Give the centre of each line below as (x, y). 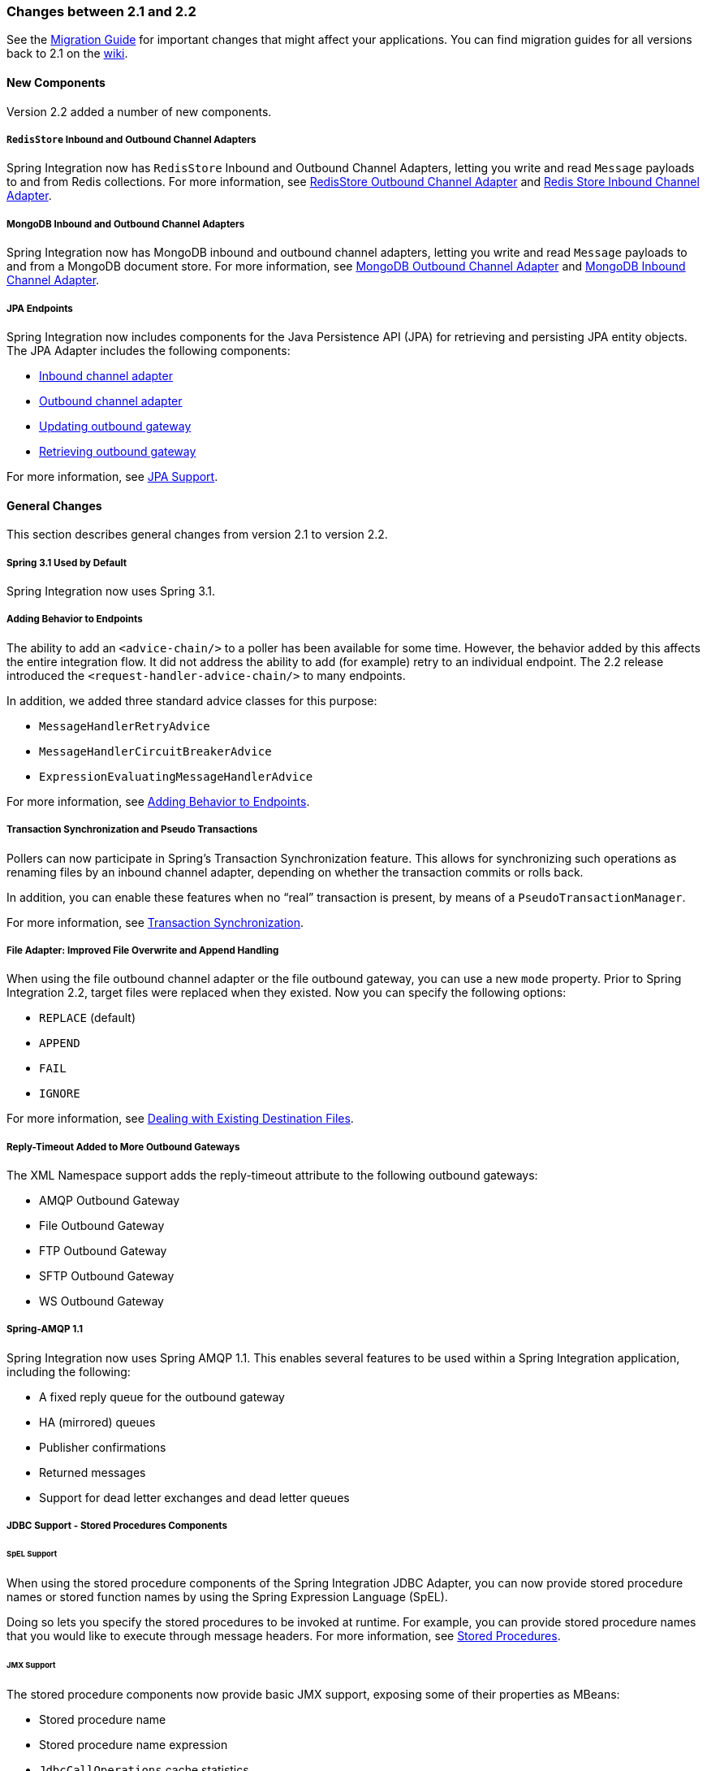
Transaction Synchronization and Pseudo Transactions (132, 830)
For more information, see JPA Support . (112, 476)
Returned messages (93, 1472)
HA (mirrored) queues (97, 1422)
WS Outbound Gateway (101, 1301)
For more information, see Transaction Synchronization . (155, 922)
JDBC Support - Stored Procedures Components (117, 1526)
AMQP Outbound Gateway (110, 1201)
